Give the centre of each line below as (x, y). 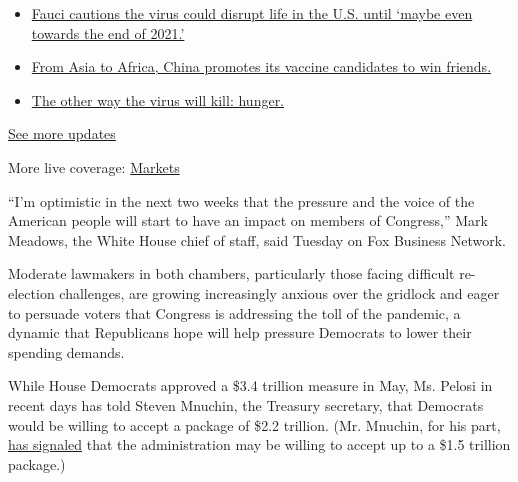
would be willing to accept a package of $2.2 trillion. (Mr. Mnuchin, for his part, (254, 424)
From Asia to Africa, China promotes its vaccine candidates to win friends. (261, 66)
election (31, 292)
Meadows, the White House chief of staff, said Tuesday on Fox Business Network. (257, 239)
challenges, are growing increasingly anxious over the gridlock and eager (279, 292)
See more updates (62, 133)
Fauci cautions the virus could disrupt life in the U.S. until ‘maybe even (252, 13)
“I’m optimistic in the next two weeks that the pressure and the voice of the (241, 200)
